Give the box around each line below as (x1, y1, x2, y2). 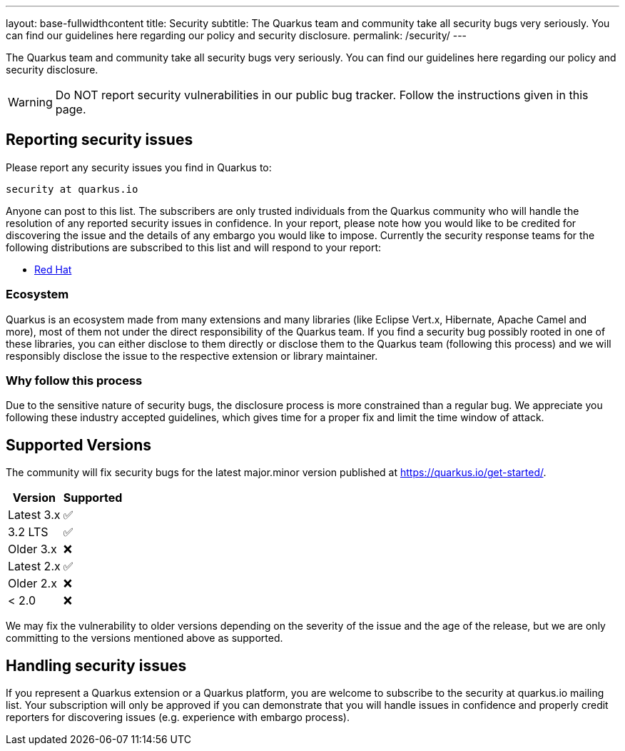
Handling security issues (6, 656, 187, 675)
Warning (8, 95, 53, 109)
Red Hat (34, 263, 72, 276)
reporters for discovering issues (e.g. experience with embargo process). (6, 711, 350, 724)
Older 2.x (8, 576, 57, 591)
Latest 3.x (8, 508, 61, 523)
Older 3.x (8, 542, 57, 557)
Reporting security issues (6, 131, 193, 149)
